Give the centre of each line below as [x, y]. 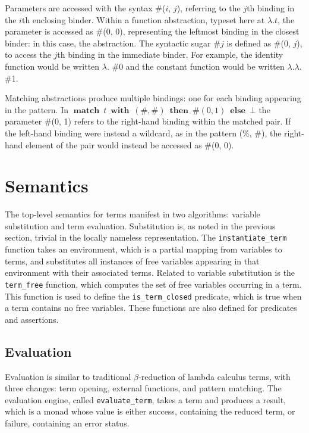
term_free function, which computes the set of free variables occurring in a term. [153, 284]
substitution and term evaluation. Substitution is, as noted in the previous [140, 225]
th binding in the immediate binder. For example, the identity [170, 54]
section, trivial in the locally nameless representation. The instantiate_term [146, 237]
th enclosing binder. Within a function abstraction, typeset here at [143, 19]
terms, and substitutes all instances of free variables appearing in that [132, 261]
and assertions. [32, 319]
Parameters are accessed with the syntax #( [85, 8]
